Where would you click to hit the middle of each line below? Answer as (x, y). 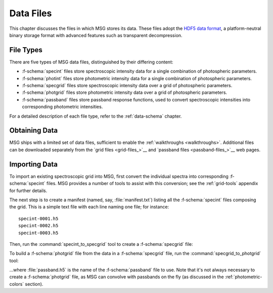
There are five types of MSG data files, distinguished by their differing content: (91, 62)
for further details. (28, 191)
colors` (17, 284)
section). (34, 284)
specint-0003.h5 (38, 233)
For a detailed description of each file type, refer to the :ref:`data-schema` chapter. (96, 116)
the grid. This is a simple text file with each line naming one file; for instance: (89, 207)
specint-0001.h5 (38, 218)
